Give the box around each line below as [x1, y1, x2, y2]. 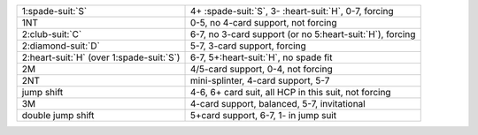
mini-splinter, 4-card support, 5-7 [189, 75, 330, 86]
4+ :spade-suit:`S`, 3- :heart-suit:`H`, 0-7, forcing [189, 5, 394, 17]
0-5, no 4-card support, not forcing [189, 17, 337, 28]
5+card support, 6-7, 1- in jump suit [189, 109, 336, 121]
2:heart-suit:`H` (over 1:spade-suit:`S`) [21, 51, 181, 64]
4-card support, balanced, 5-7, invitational [189, 98, 366, 109]
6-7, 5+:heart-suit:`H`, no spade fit [189, 51, 333, 64]
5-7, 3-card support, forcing [189, 40, 306, 52]
